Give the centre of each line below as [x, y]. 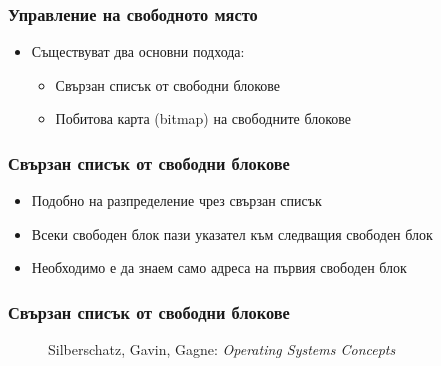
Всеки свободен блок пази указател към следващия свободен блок [232, 233]
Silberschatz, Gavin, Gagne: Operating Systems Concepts [222, 349]
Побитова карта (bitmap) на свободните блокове [203, 118]
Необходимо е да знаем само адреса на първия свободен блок [219, 267]
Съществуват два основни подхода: [138, 51]
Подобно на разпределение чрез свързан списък [176, 200]
